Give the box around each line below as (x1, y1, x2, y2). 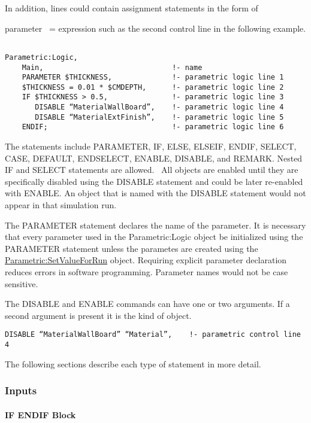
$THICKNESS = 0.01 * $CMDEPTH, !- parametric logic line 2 (22, 83, 284, 92)
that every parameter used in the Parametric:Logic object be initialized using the (5, 230, 303, 243)
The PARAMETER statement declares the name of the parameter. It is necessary (5, 218, 306, 231)
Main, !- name (22, 63, 203, 72)
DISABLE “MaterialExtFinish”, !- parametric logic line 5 (35, 112, 284, 121)
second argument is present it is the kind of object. (5, 309, 192, 321)
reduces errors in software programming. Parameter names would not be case (5, 266, 288, 278)
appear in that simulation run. (5, 199, 117, 211)
